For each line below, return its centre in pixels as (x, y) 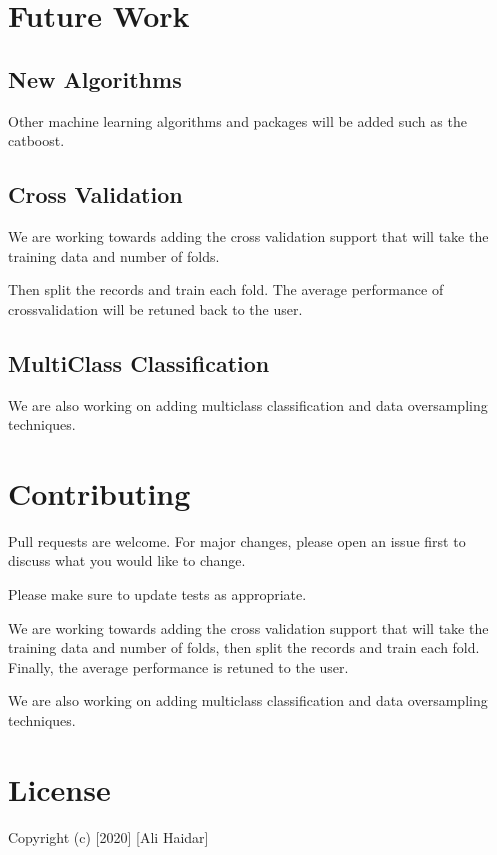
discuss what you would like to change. (127, 560)
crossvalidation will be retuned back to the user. (155, 308)
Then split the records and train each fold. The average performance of (226, 289)
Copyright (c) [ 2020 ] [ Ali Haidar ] (108, 836)
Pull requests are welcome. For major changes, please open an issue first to (237, 540)
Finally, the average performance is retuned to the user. (178, 666)
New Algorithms (95, 78)
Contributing (99, 492)
